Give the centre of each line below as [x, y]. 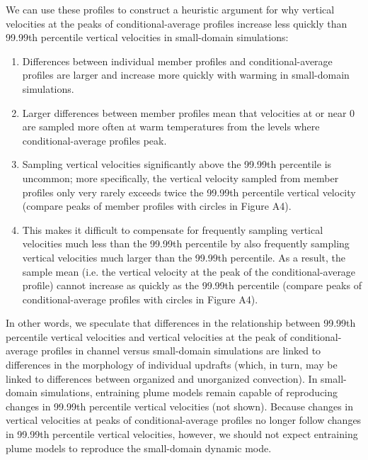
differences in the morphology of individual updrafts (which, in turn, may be [172, 365]
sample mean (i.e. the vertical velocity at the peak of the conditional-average [189, 271]
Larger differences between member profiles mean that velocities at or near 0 [189, 112]
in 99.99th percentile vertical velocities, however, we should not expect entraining [182, 434]
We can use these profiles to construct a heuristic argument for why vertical [170, 9]
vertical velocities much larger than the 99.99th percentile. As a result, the [184, 257]
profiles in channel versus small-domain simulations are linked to [181, 350]
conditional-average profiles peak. [94, 140]
